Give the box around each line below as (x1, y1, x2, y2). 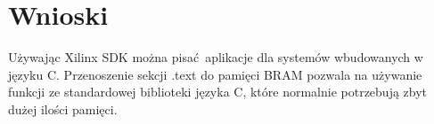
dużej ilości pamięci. (8, 99, 118, 118)
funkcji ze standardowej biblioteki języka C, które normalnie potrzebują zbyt (8, 82, 428, 101)
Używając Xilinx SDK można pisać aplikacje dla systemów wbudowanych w (8, 48, 423, 66)
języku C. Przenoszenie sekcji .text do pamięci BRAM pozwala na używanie (8, 65, 422, 83)
